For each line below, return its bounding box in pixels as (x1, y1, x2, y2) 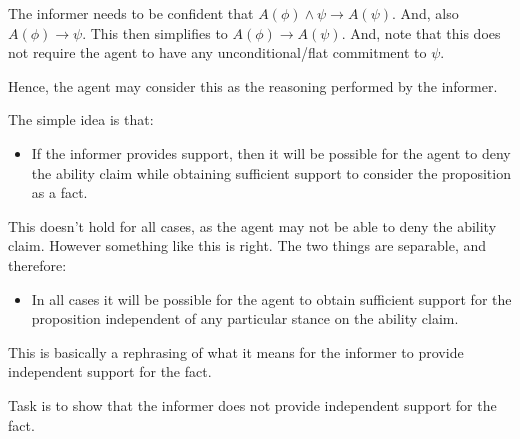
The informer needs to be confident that (8, 3, 254, 23)
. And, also (392, 3, 459, 23)
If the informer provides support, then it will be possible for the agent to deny (31, 142, 511, 163)
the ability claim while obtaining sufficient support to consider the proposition (31, 162, 511, 183)
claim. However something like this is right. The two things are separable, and (8, 235, 487, 256)
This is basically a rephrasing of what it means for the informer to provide (8, 341, 464, 362)
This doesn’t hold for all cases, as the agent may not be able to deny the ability (8, 215, 497, 236)
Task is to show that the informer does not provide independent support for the (8, 394, 497, 415)
